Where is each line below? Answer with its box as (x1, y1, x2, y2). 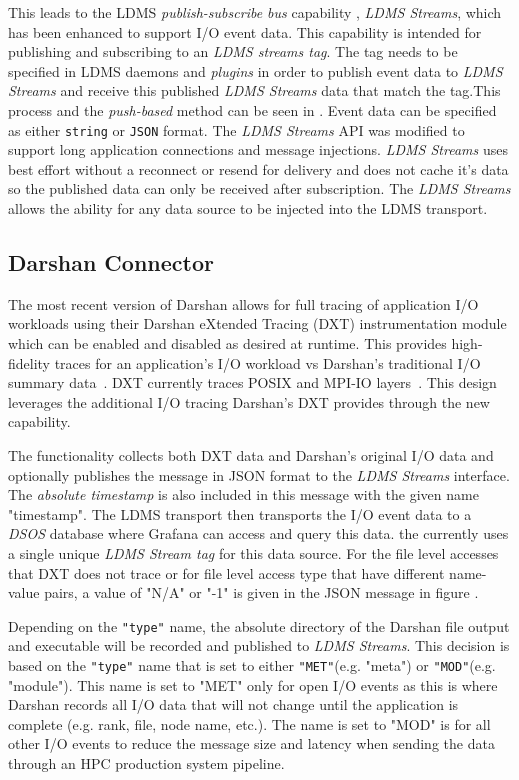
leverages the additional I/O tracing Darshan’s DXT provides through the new (8, 391, 490, 412)
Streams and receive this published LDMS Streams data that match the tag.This (8, 80, 501, 101)
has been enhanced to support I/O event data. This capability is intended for (8, 21, 482, 42)
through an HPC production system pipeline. (8, 752, 285, 773)
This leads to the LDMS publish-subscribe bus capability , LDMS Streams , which (8, 2, 502, 22)
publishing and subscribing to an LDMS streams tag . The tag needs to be (8, 41, 458, 62)
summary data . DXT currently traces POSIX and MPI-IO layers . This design (8, 372, 497, 393)
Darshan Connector (8, 246, 214, 277)
